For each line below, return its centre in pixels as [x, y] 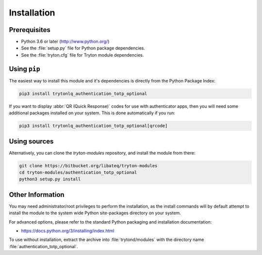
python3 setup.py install [50, 179]
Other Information [37, 195]
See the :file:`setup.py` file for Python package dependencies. [83, 48]
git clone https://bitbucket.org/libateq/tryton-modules [88, 166]
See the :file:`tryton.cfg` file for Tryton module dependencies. [82, 55]
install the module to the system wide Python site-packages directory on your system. [95, 213]
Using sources [31, 141]
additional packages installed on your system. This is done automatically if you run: [92, 113]
